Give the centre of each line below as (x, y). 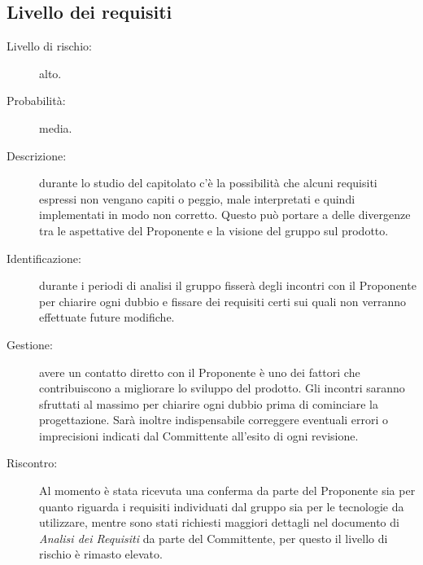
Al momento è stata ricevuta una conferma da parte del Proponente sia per (227, 491)
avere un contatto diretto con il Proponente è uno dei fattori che (200, 372)
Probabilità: (36, 101)
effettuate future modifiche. (107, 317)
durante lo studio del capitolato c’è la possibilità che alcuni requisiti (208, 183)
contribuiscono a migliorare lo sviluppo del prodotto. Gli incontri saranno (222, 388)
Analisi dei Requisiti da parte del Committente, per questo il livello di (214, 538)
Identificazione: (44, 258)
